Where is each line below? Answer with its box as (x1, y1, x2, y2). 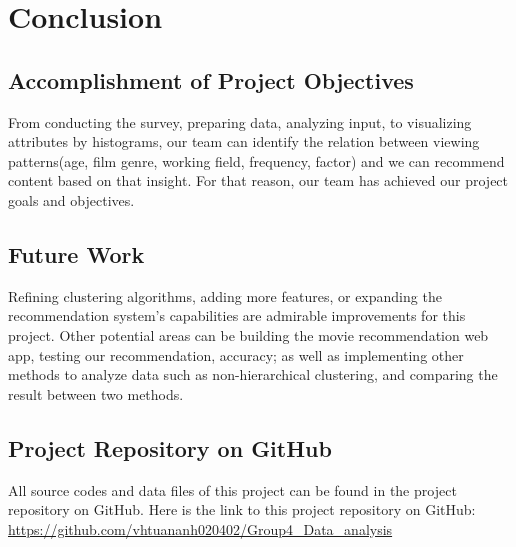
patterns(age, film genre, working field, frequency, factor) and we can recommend (8, 150, 505, 171)
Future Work (8, 238, 145, 269)
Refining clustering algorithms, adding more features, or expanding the (8, 285, 442, 306)
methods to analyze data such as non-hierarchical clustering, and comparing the (8, 364, 498, 385)
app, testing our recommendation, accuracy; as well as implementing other (8, 344, 464, 365)
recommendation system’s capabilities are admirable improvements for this (8, 305, 466, 326)
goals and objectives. (8, 189, 135, 210)
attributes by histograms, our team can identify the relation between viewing (8, 131, 480, 152)
